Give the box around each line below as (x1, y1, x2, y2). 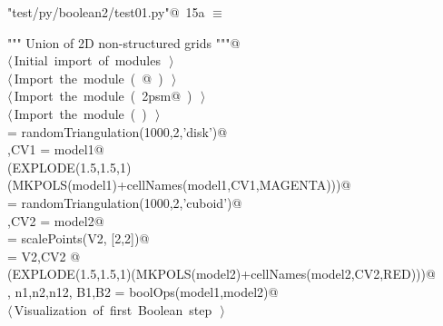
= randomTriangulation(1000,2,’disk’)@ (7, 122, 228, 141)
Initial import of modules (14, 51, 161, 70)
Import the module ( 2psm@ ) (14, 86, 192, 105)
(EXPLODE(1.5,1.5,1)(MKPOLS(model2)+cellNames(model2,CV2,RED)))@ (7, 264, 436, 283)
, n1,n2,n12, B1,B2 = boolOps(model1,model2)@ (7, 282, 279, 301)
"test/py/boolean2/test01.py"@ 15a (7, 3, 205, 21)
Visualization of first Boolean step (14, 300, 212, 319)
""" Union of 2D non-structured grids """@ (7, 33, 241, 52)
